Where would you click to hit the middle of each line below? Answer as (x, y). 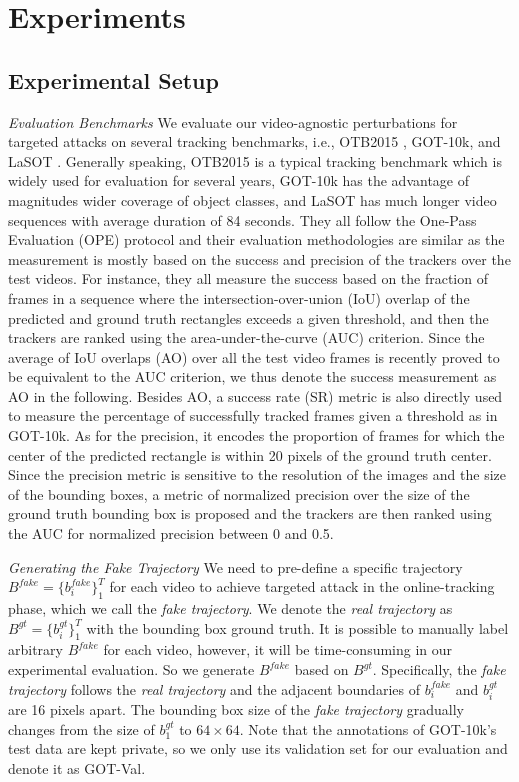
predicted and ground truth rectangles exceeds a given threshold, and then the (248, 317)
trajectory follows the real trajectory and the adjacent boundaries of (214, 688)
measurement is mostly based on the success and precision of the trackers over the (259, 258)
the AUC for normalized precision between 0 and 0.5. (171, 533)
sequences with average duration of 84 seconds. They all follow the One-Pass (242, 219)
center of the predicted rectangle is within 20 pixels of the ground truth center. (250, 454)
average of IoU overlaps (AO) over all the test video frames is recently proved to (254, 356)
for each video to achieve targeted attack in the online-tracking (302, 586)
